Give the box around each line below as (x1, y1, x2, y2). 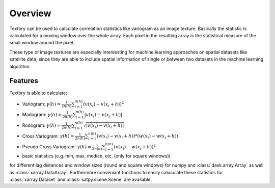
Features (9, 76, 38, 85)
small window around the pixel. (9, 40, 75, 46)
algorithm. (9, 63, 31, 69)
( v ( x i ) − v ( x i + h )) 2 (83, 100, 124, 108)
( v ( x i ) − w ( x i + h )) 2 (114, 143, 156, 151)
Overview (9, 8, 51, 19)
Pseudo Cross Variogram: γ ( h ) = (22, 143, 92, 150)
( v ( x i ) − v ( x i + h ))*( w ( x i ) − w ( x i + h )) (96, 133, 179, 140)
